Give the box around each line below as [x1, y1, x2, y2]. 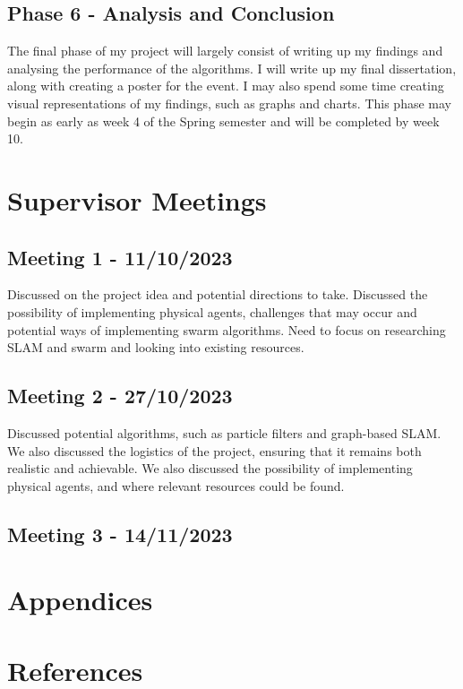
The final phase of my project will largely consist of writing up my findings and [7, 41, 443, 60]
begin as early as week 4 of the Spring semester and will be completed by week [7, 111, 440, 130]
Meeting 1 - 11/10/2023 [7, 243, 233, 271]
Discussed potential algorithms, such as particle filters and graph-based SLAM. [7, 423, 442, 442]
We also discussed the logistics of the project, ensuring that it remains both [7, 441, 422, 460]
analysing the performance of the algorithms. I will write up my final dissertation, [7, 58, 457, 77]
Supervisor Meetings [7, 181, 267, 218]
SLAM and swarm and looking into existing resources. [7, 338, 304, 357]
